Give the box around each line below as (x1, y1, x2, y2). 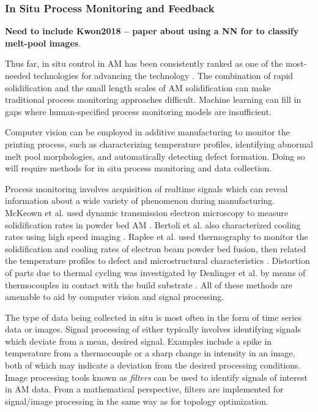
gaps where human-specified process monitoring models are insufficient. (5, 105, 272, 118)
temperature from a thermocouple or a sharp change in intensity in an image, (5, 346, 295, 359)
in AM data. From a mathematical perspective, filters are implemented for (5, 383, 284, 395)
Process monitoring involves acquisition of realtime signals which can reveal (5, 182, 288, 195)
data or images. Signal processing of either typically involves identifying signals (5, 323, 301, 335)
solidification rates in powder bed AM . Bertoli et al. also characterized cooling (5, 218, 301, 231)
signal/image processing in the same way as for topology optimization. (5, 394, 268, 407)
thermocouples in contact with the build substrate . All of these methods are (5, 278, 292, 291)
